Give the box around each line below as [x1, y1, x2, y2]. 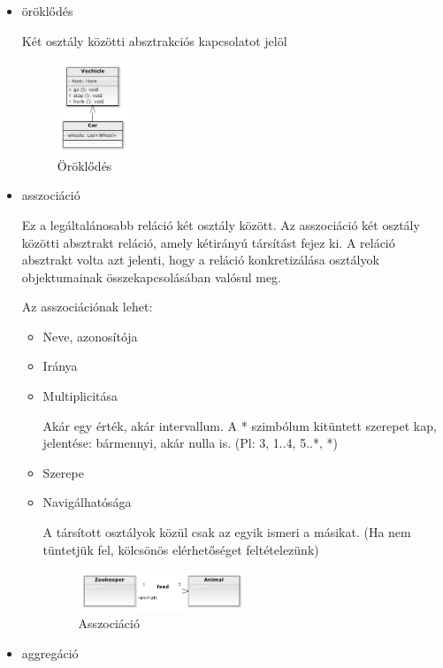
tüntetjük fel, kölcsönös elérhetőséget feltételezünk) [42, 540, 319, 558]
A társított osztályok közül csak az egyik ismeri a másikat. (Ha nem [42, 523, 411, 541]
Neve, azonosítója [42, 326, 138, 345]
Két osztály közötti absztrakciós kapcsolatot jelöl [21, 31, 287, 50]
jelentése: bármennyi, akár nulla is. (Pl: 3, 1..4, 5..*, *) [42, 434, 338, 452]
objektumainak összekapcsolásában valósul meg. [21, 267, 282, 286]
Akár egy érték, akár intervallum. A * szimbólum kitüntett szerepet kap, [42, 416, 437, 434]
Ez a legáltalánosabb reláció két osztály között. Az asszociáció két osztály [21, 215, 420, 234]
